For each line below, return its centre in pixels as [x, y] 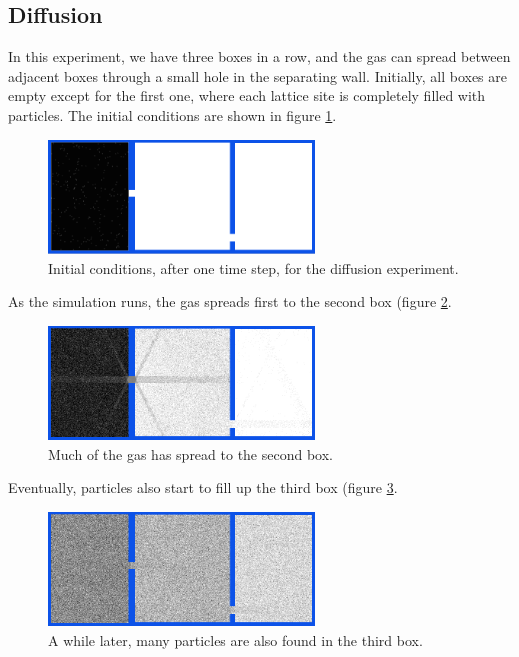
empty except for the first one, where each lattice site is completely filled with [247, 95]
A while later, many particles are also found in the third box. [235, 639]
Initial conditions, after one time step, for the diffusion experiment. [253, 267]
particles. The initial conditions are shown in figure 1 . [172, 114]
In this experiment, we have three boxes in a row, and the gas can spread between [259, 56]
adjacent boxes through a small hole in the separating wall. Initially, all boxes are [257, 75]
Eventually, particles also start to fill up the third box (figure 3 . [203, 487]
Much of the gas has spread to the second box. [190, 453]
